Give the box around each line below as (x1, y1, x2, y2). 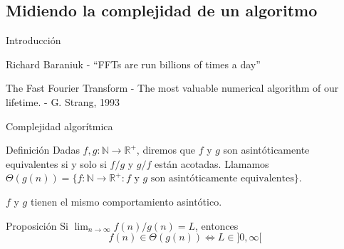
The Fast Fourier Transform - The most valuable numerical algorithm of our (6, 80, 339, 95)
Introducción (6, 33, 61, 48)
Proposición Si (6, 218, 68, 233)
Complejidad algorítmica (6, 118, 113, 133)
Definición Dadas (6, 142, 80, 157)
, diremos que (136, 142, 195, 157)
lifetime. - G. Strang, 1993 (6, 94, 120, 109)
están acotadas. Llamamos (155, 156, 269, 171)
